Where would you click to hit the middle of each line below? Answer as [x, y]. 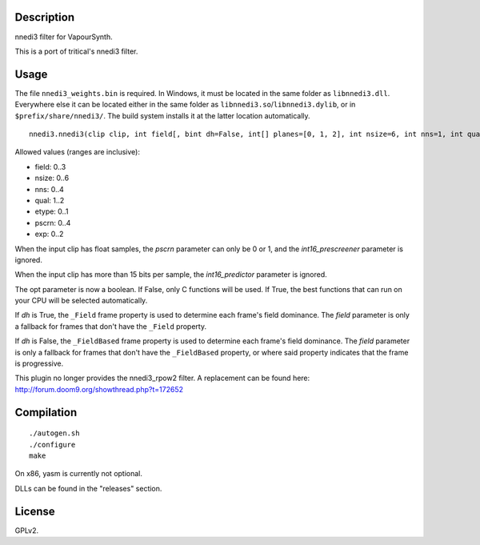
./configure [52, 445]
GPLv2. [27, 530]
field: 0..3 [50, 166]
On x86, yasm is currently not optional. [79, 474]
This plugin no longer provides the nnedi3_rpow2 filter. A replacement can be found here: [162, 378]
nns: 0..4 [49, 189]
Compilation [46, 412]
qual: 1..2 [50, 200]
